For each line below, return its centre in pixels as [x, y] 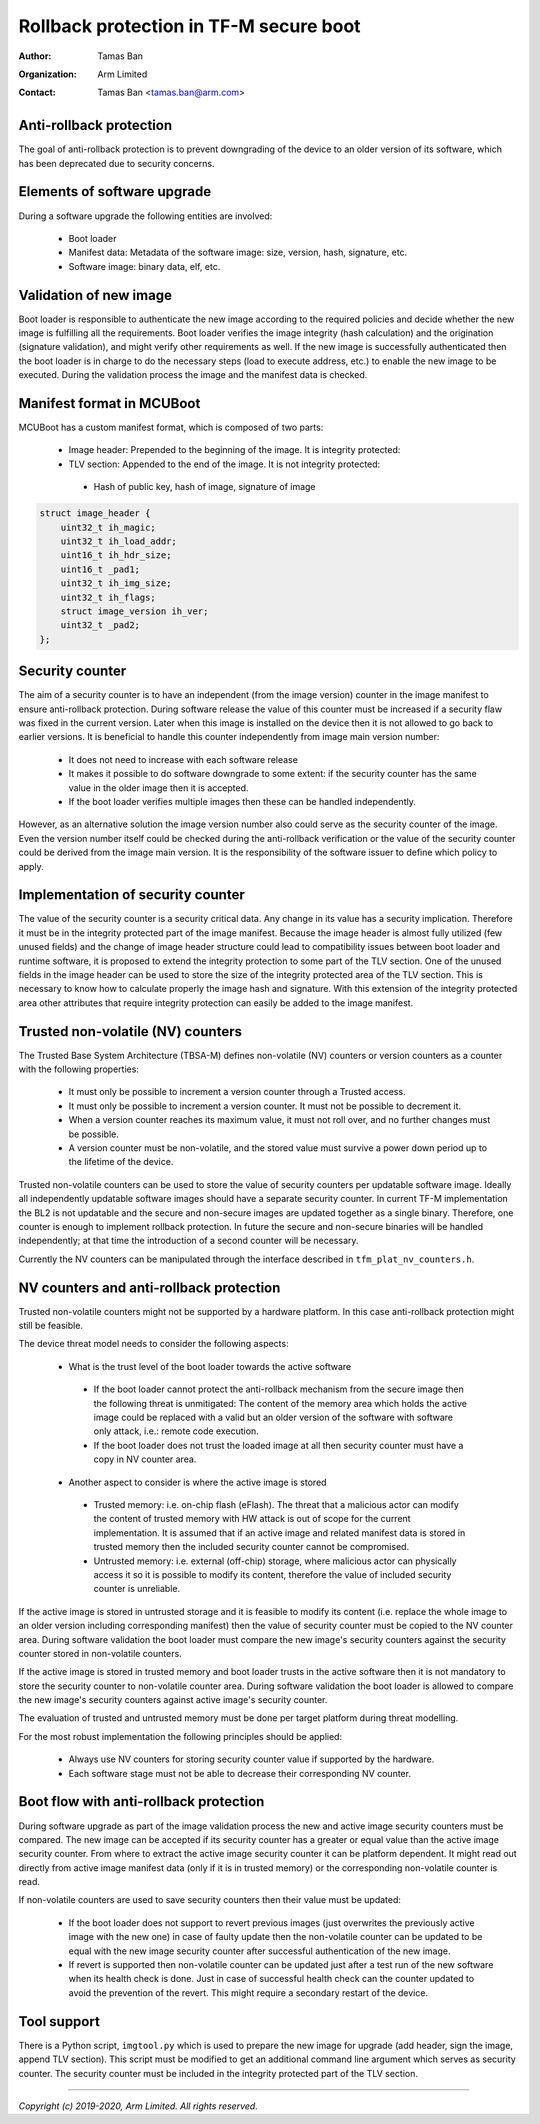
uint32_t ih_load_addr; [118, 541]
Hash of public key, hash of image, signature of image [204, 487]
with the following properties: [79, 1069]
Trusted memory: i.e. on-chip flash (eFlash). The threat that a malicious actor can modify [276, 1504]
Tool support [59, 2021]
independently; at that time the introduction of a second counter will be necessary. [188, 1241]
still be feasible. [51, 1326]
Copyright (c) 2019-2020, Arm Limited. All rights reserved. [138, 2106]
